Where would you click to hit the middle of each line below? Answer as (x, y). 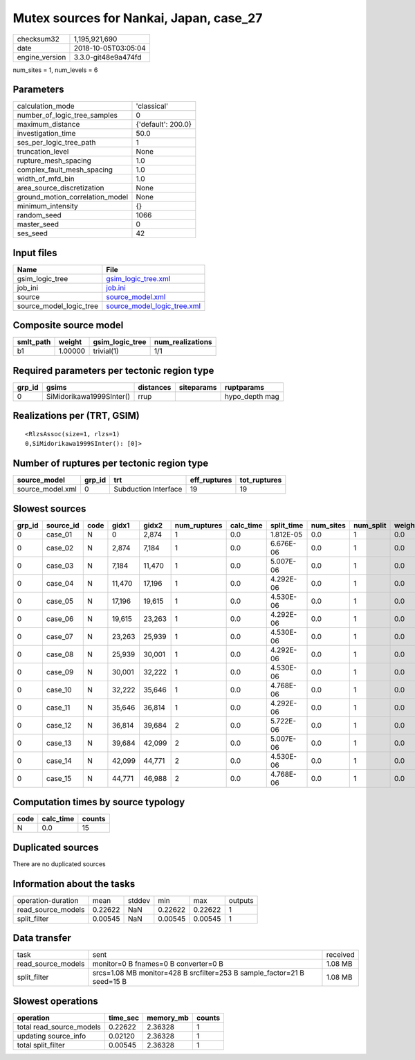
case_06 (60, 618)
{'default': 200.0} (164, 125)
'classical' (152, 106)
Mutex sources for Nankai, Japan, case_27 (138, 18)
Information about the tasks (74, 884)
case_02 (60, 548)
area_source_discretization (61, 188)
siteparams (198, 387)
